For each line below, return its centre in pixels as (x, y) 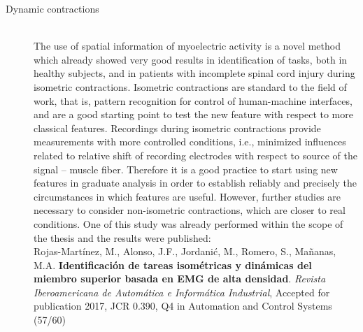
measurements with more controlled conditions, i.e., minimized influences (190, 142)
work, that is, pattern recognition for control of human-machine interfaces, (193, 100)
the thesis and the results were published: (122, 237)
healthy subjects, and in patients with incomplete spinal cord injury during (194, 73)
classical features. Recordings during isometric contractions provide (177, 128)
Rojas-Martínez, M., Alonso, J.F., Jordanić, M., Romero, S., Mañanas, (185, 251)
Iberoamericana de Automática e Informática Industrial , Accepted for (182, 292)
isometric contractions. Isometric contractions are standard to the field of (190, 86)
